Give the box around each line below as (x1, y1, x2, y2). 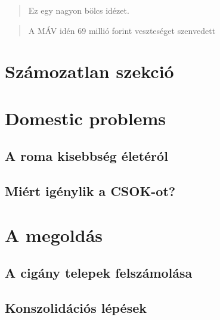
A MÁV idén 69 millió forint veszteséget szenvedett (28, 24, 216, 36)
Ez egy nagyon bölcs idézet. (28, 4, 129, 16)
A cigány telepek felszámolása (5, 263, 193, 282)
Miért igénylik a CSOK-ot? (5, 182, 176, 200)
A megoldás (5, 222, 103, 247)
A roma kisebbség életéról (5, 147, 168, 165)
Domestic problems (5, 105, 166, 130)
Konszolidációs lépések (5, 299, 147, 317)
